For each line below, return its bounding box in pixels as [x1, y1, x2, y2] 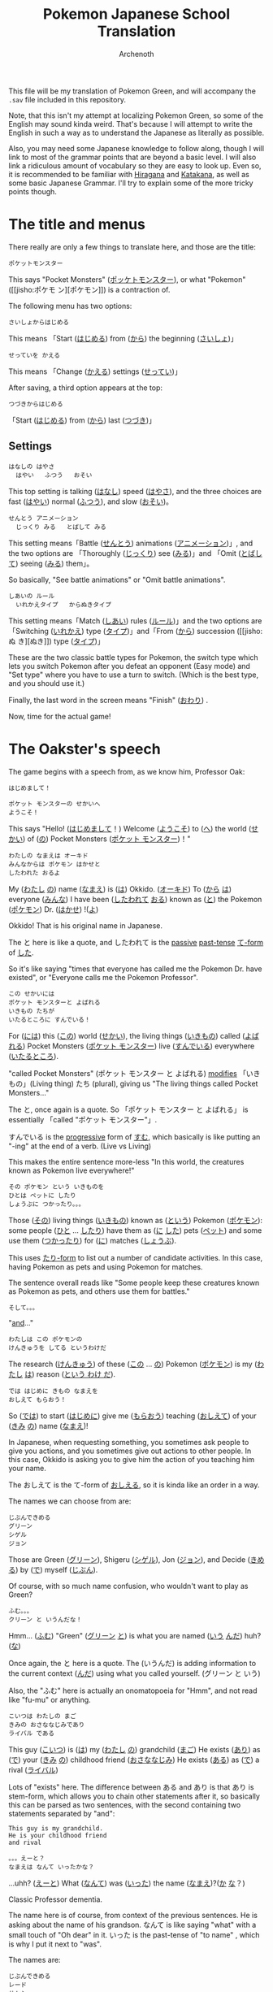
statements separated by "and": [8, 1808, 115, 1818]
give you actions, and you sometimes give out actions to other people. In [8, 1446, 252, 1456]
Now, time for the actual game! [8, 711, 111, 721]
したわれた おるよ [8, 869, 61, 877]
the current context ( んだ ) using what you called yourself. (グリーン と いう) [8, 1668, 262, 1678]
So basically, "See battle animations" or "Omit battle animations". [8, 575, 226, 584]
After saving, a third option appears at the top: [8, 383, 162, 393]
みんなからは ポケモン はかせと [8, 860, 101, 868]
